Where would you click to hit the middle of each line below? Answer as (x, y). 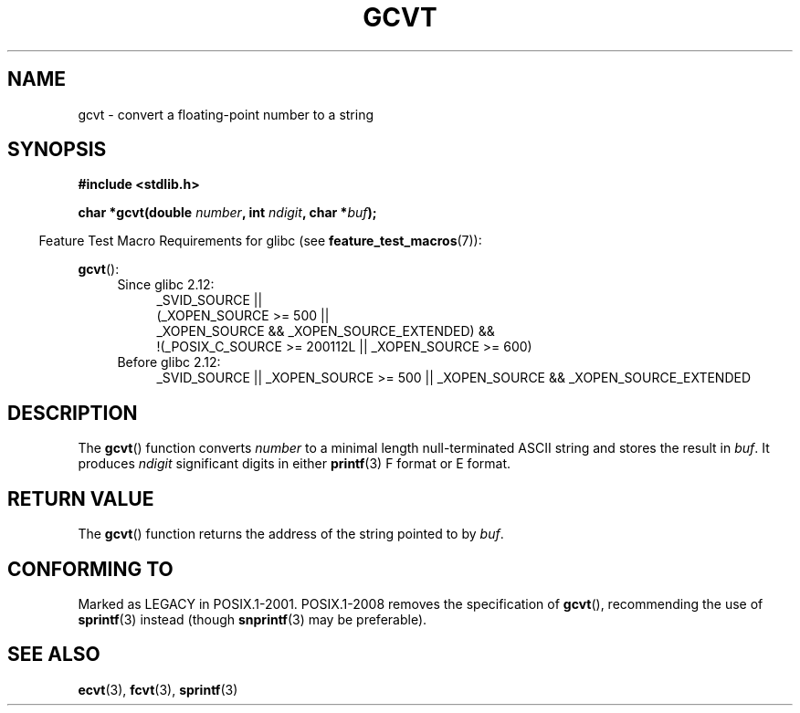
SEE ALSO (54, 655)
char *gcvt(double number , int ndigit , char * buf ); (227, 213)
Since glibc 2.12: (166, 285)
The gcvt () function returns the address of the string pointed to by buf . (291, 534)
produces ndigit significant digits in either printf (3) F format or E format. (295, 464)
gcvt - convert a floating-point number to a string (226, 114)
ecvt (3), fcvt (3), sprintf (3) (158, 689)
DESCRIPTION (73, 413)
